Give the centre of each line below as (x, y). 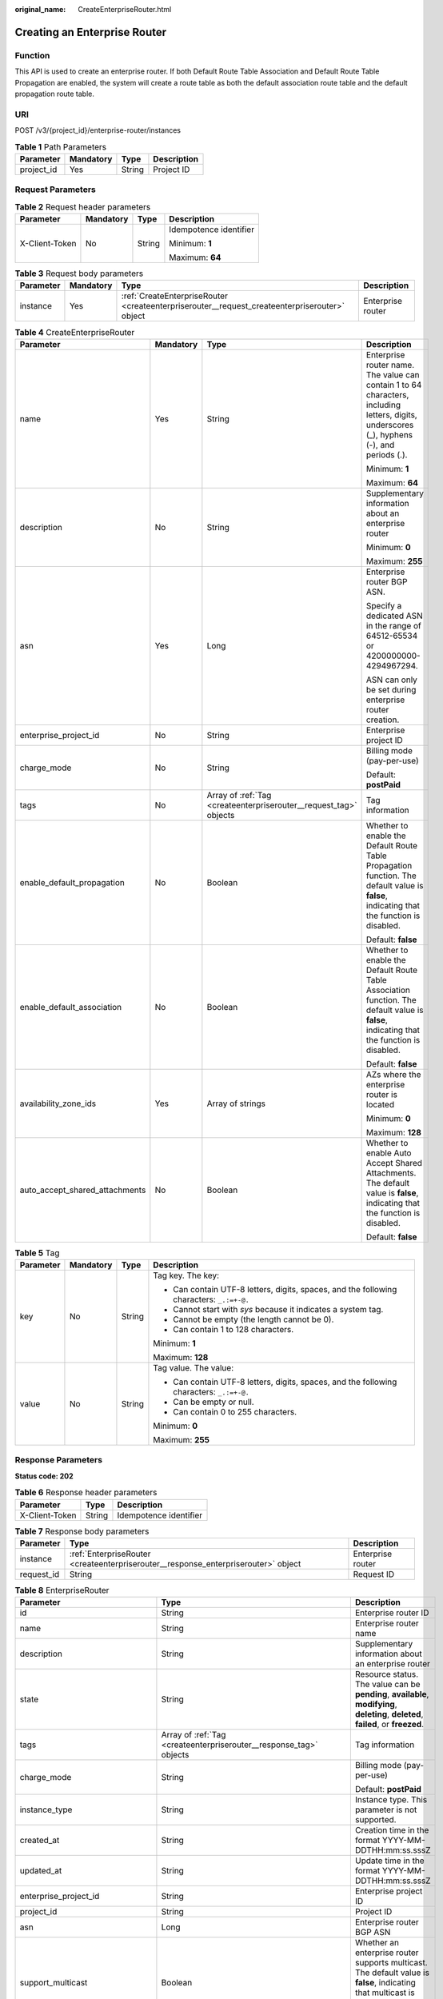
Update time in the (389, 1861)
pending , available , (392, 1694)
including (383, 405)
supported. (375, 1820)
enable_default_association (71, 1007)
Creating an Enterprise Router (91, 32)
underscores (390, 425)
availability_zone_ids (58, 1103)
